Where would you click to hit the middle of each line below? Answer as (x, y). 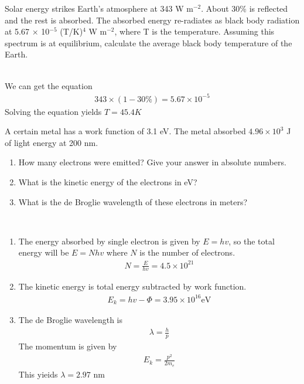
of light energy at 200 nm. (52, 142)
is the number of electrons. (187, 252)
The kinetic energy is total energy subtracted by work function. (132, 286)
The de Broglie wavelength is (71, 319)
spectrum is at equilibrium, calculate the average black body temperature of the (148, 43)
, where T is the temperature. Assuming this (194, 31)
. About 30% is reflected (245, 8)
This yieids (38, 374)
